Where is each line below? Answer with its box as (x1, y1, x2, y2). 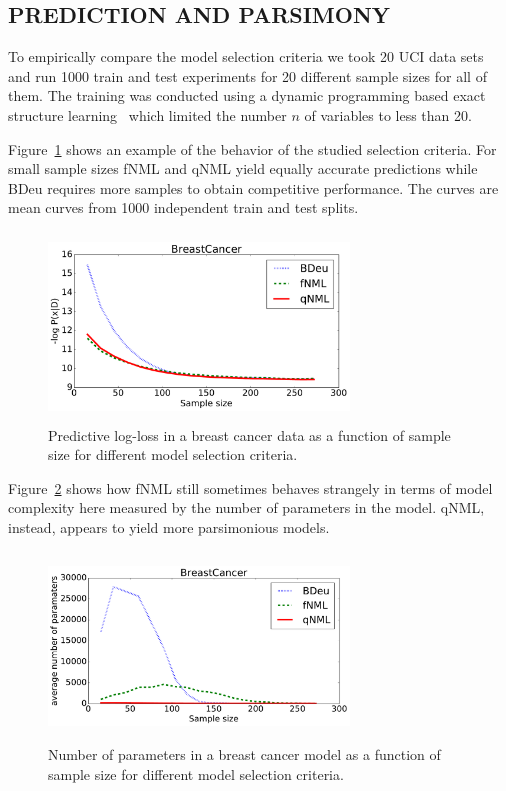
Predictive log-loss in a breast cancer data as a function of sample (48, 424, 451, 445)
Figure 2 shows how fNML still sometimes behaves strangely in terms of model (8, 477, 493, 498)
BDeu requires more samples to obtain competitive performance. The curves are (8, 177, 499, 198)
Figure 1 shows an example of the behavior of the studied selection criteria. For (8, 138, 497, 159)
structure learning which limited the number (8, 104, 287, 125)
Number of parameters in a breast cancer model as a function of (48, 744, 441, 765)
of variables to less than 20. (304, 104, 472, 125)
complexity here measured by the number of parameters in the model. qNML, (8, 497, 485, 518)
